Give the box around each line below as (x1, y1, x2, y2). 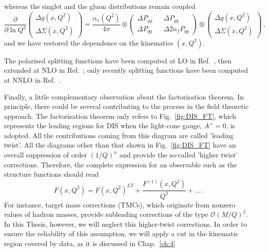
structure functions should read (4, 169, 99, 179)
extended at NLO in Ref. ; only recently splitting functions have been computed (4, 65, 248, 75)
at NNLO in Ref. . (4, 74, 61, 85)
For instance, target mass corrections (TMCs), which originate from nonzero (4, 199, 236, 209)
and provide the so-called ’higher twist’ (119, 150, 238, 160)
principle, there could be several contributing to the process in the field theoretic (4, 101, 249, 111)
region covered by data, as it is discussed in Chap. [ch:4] (4, 238, 175, 249)
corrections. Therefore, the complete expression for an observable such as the (4, 159, 237, 169)
